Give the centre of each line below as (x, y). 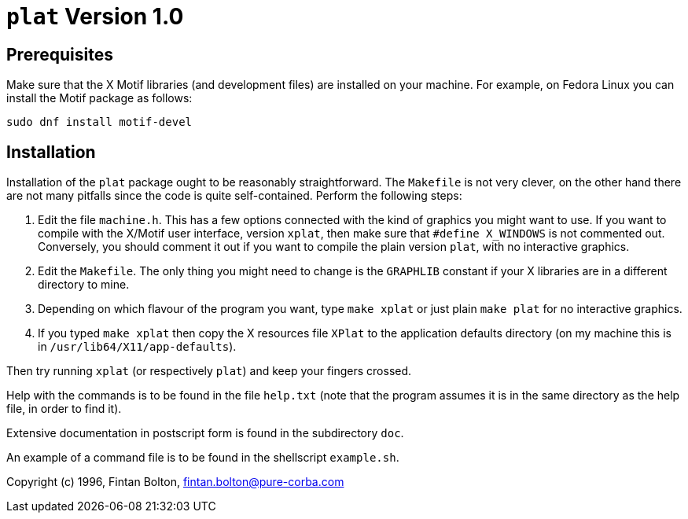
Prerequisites (60, 54)
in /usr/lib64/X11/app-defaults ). (137, 347)
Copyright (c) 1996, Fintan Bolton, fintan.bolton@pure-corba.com (175, 482)
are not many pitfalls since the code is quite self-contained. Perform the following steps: (234, 196)
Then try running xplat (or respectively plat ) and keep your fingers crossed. (209, 371)
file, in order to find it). (64, 409)
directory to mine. (84, 285)
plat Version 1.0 (95, 17)
